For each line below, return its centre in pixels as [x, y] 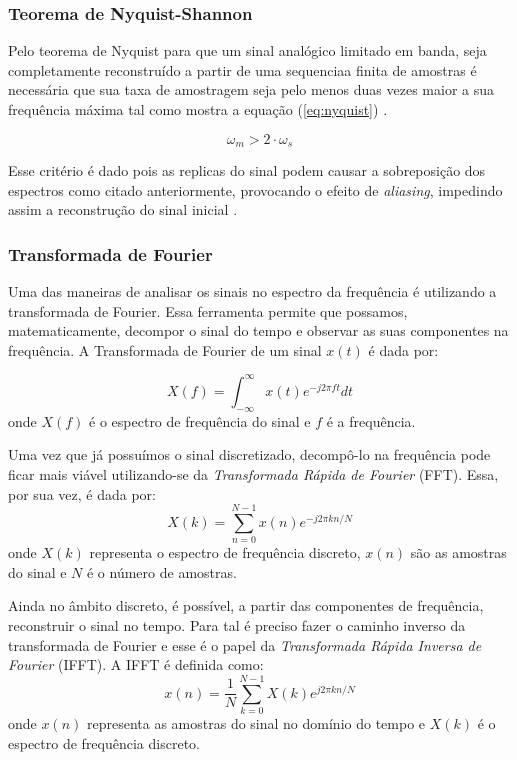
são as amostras [458, 552]
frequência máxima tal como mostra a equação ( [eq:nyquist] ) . [198, 109]
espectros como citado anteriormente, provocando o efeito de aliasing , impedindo [255, 189]
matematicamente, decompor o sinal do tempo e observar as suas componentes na [258, 330]
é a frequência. [371, 420]
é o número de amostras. [161, 571]
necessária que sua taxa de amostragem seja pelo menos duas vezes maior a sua [251, 89]
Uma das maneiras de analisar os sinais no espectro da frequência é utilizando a [252, 291]
